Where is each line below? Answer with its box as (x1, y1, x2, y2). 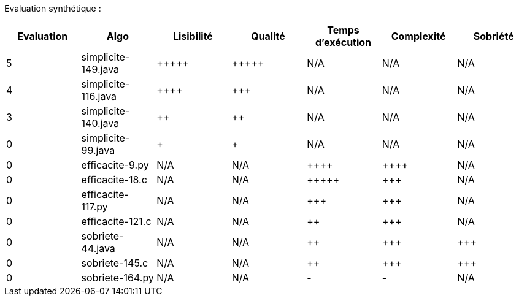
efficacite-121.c (81, 215, 152, 227)
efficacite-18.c (81, 173, 147, 186)
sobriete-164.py (81, 272, 154, 284)
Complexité (391, 30, 446, 42)
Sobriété (473, 30, 514, 42)
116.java (81, 90, 117, 102)
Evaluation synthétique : (4, 3, 101, 13)
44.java (81, 242, 115, 254)
